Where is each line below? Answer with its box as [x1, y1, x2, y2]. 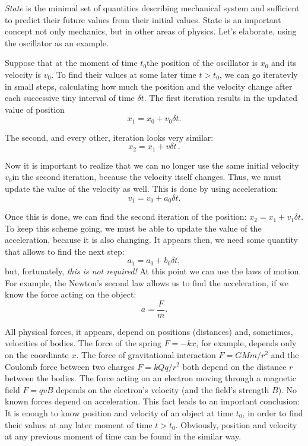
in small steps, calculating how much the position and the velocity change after [5, 80, 293, 92]
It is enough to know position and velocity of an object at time [5, 406, 234, 419]
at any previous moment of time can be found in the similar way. [5, 430, 242, 442]
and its [271, 56, 297, 69]
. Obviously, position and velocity [175, 418, 297, 431]
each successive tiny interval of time [5, 91, 135, 104]
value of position [5, 103, 65, 115]
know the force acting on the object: [5, 288, 136, 301]
